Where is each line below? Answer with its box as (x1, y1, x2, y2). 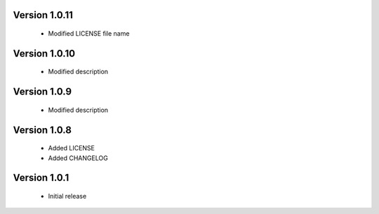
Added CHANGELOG (48, 154, 108, 162)
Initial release (48, 192, 87, 201)
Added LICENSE (48, 144, 95, 152)
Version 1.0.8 (13, 124, 72, 136)
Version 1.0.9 (13, 86, 72, 98)
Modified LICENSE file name (48, 29, 130, 38)
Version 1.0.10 (13, 48, 76, 59)
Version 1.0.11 (13, 9, 74, 21)
